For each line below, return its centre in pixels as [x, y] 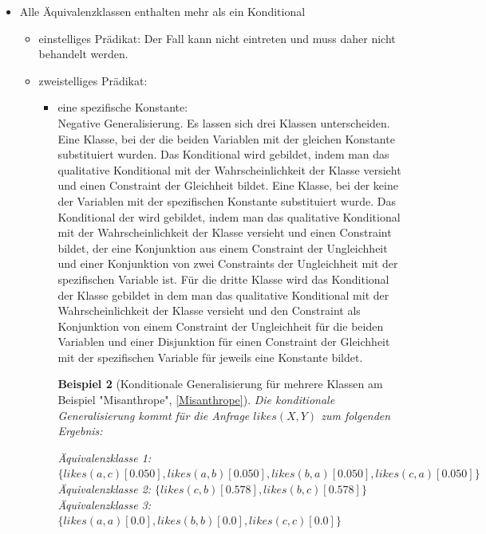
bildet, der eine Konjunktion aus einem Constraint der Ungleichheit [223, 247]
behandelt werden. [83, 54]
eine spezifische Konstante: [123, 107]
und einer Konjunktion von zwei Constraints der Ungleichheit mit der [228, 263]
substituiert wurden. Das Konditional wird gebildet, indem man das [223, 154]
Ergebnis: [80, 431]
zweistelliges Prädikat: [93, 80]
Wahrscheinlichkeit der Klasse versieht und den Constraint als [209, 310]
